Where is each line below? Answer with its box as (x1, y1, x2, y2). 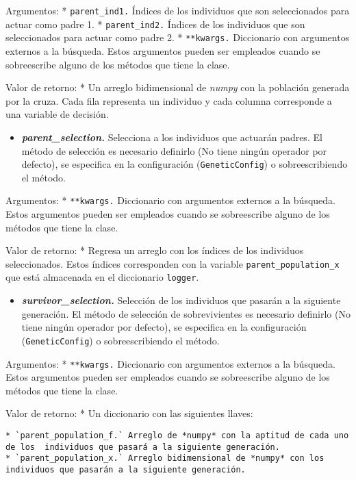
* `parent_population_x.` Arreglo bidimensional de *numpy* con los (5, 453, 325, 464)
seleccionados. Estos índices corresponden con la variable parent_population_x (5, 256, 340, 270)
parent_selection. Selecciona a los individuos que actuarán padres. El (21, 129, 322, 144)
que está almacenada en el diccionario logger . (5, 270, 199, 284)
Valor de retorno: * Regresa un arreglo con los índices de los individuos (5, 243, 304, 257)
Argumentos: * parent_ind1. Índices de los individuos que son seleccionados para (5, 3, 350, 17)
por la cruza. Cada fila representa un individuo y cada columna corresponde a (5, 93, 332, 108)
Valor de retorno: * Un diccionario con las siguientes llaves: (5, 406, 253, 420)
